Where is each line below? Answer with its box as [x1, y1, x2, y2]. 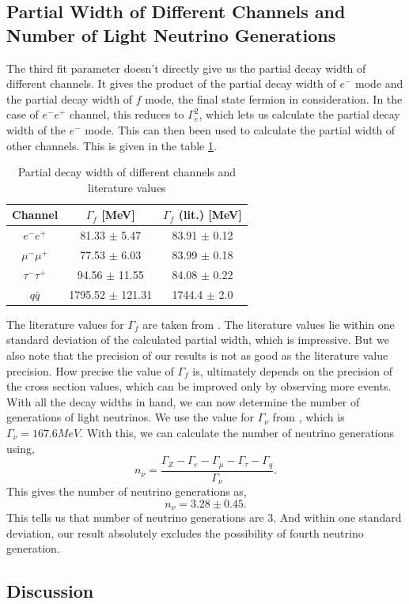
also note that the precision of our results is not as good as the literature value [6, 347, 388, 363]
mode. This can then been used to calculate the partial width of [85, 121, 396, 138]
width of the [6, 121, 66, 138]
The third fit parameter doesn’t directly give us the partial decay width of [6, 59, 366, 76]
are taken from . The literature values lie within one [142, 315, 395, 332]
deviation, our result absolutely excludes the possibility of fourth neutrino [6, 524, 364, 541]
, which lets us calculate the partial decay [199, 106, 400, 123]
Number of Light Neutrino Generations [6, 22, 336, 47]
